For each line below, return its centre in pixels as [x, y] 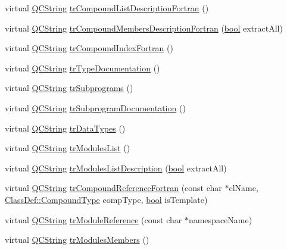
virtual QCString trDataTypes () [65, 128]
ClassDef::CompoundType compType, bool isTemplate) [106, 199]
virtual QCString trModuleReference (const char [93, 219]
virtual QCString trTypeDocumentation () [82, 68]
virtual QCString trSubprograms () [69, 88]
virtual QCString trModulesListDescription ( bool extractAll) [116, 168]
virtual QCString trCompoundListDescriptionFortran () [107, 8]
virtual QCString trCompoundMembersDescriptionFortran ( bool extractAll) [144, 28]
